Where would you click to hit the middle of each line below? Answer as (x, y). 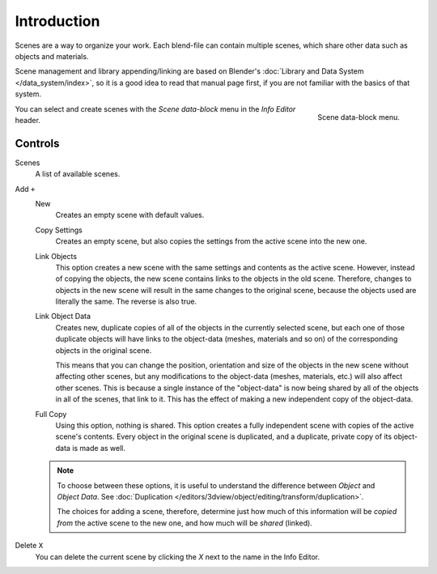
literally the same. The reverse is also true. (126, 302)
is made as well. (98, 448)
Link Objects (56, 256)
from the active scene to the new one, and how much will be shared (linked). (185, 523)
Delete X (29, 546)
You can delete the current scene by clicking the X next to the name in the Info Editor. (178, 557)
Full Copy (51, 414)
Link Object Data (63, 317)
